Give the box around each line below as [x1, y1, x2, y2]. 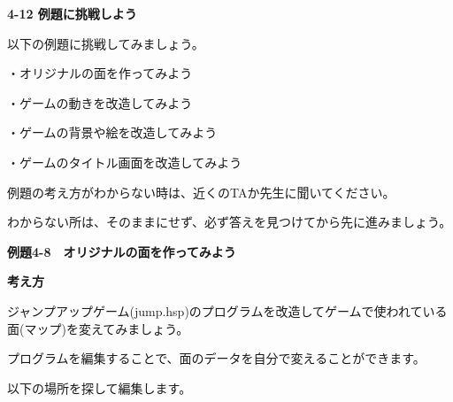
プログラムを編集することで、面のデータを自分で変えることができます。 [7, 349, 426, 367]
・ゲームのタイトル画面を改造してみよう [7, 152, 242, 171]
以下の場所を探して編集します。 [7, 378, 192, 397]
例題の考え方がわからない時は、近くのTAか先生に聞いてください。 [7, 182, 395, 201]
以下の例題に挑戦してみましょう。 [7, 34, 204, 52]
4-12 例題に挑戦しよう [7, 4, 137, 22]
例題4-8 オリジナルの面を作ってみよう [7, 242, 236, 260]
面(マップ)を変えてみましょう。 [7, 319, 189, 337]
